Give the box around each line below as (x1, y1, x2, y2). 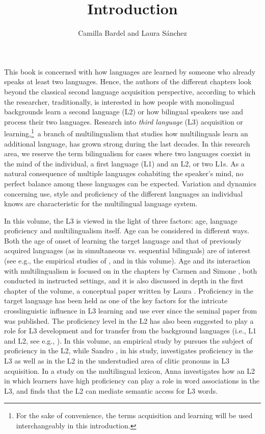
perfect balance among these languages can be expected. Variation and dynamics (4, 178, 256, 188)
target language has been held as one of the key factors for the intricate (4, 295, 228, 306)
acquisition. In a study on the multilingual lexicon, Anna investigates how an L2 (4, 365, 255, 376)
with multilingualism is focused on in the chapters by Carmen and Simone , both (4, 265, 257, 276)
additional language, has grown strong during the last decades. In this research (4, 138, 250, 149)
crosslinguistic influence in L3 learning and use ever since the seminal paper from (4, 305, 257, 316)
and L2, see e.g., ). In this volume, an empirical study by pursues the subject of (4, 335, 253, 346)
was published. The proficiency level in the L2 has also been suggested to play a (4, 315, 254, 326)
